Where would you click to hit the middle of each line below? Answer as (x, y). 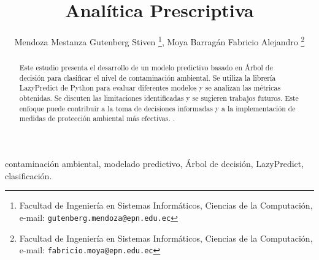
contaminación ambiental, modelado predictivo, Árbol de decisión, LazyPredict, (155, 164)
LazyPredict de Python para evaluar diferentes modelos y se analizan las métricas (150, 88)
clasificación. (29, 175)
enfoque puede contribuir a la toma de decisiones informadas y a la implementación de (157, 108)
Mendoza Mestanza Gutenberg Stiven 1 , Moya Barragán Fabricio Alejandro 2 (159, 41)
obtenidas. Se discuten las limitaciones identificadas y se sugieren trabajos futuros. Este (159, 98)
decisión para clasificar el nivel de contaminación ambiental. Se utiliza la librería (148, 77)
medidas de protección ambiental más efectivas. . (97, 118)
